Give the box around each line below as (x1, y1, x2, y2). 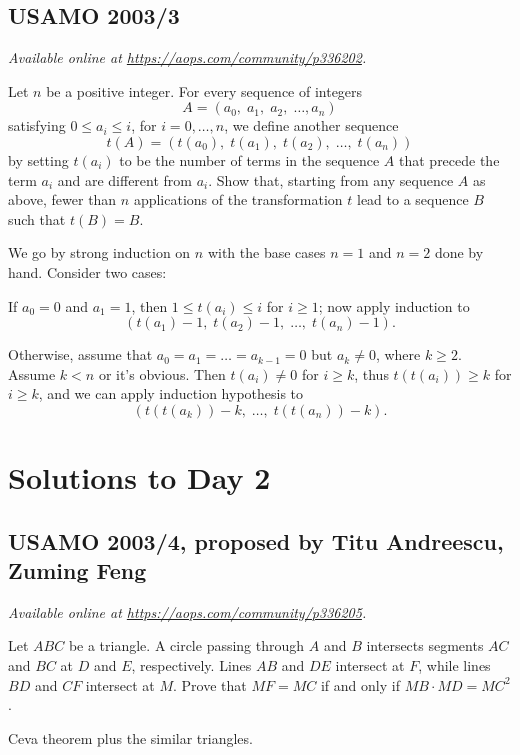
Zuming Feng (8, 555, 147, 586)
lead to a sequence (356, 189, 469, 210)
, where (375, 344, 421, 365)
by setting (8, 149, 69, 170)
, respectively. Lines (131, 655, 252, 676)
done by (434, 242, 484, 263)
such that (8, 208, 66, 229)
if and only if (320, 674, 400, 695)
